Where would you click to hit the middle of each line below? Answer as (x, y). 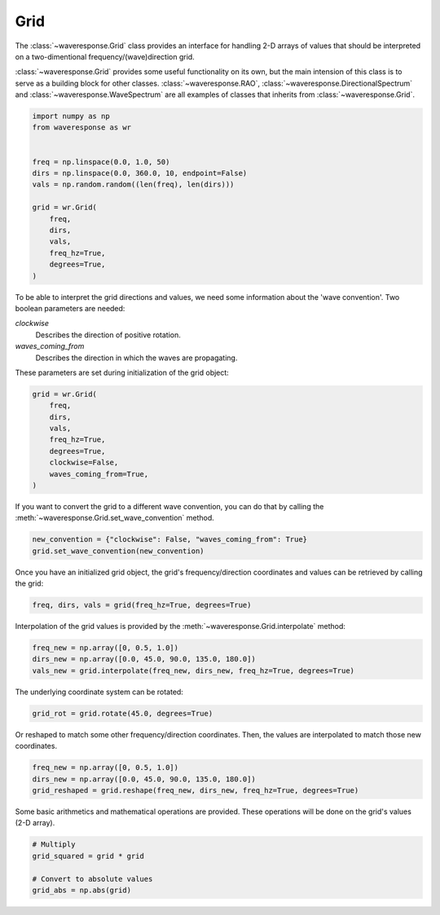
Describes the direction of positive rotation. (108, 335)
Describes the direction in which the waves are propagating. (136, 358)
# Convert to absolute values (92, 879)
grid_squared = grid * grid (88, 856)
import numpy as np (71, 117)
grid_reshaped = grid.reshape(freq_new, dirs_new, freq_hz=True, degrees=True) (196, 790)
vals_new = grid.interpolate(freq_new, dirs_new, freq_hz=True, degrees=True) (193, 671)
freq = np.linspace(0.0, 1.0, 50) (101, 162)
